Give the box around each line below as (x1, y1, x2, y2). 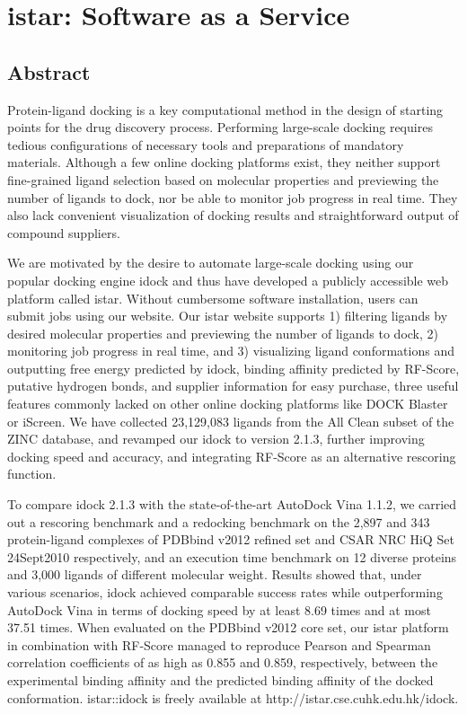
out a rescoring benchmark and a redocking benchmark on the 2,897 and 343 (7, 512, 430, 531)
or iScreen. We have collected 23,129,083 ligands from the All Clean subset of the (7, 411, 454, 430)
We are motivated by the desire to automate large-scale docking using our (7, 253, 414, 272)
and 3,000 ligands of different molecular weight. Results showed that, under (7, 565, 422, 584)
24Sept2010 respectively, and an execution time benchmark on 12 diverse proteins (7, 547, 457, 566)
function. (7, 464, 57, 483)
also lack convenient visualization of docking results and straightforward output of (7, 206, 459, 225)
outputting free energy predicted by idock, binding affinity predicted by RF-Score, (7, 358, 460, 377)
